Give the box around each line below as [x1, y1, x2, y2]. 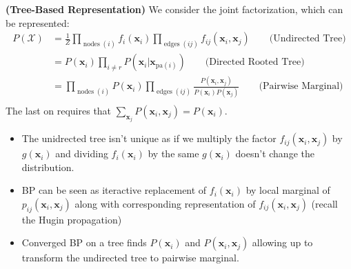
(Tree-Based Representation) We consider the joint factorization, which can [6, 2, 343, 16]
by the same [148, 146, 199, 161]
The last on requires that [6, 103, 112, 117]
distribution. [21, 159, 74, 174]
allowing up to [252, 235, 313, 250]
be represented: [6, 15, 70, 30]
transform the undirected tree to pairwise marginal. [21, 250, 239, 265]
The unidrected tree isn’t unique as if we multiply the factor [21, 131, 277, 146]
